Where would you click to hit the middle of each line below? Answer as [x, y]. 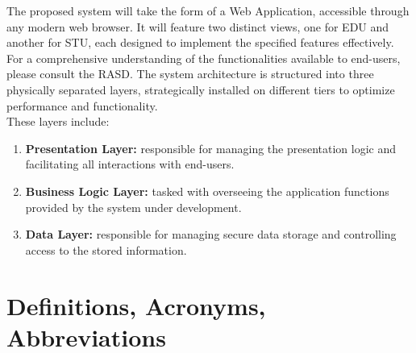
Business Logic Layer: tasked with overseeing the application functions [207, 191]
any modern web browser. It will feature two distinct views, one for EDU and [198, 26]
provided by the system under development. [133, 207]
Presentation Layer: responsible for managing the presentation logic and [211, 148]
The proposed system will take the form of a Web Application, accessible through [208, 10]
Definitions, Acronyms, [136, 305]
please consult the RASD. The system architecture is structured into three [190, 74]
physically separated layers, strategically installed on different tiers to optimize [201, 89]
